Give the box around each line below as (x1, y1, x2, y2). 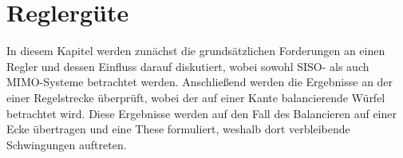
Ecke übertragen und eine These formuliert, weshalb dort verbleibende (6, 120, 350, 137)
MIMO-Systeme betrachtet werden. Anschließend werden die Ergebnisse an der (6, 73, 393, 90)
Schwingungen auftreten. (6, 136, 127, 152)
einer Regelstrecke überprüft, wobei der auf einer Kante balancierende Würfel (6, 89, 385, 105)
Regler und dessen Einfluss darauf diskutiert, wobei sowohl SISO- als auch (6, 57, 369, 74)
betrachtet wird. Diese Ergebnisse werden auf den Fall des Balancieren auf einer (6, 105, 397, 121)
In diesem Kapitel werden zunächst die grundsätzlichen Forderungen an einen (6, 42, 385, 59)
